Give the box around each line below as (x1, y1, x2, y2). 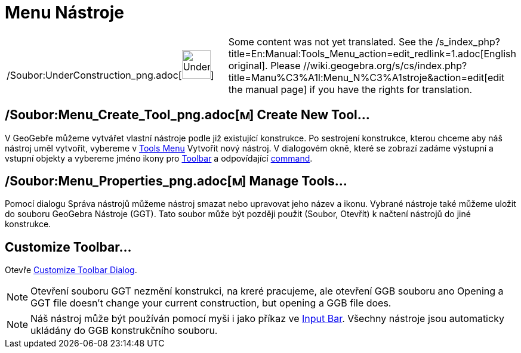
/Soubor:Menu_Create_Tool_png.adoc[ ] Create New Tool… (5, 107, 370, 123)
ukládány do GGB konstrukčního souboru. (30, 324, 218, 337)
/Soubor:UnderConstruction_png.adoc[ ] (7, 69, 214, 81)
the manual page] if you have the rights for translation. (228, 83, 473, 95)
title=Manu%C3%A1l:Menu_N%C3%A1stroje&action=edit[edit (228, 71, 505, 83)
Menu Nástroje (5, 2, 124, 23)
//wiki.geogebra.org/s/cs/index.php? (303, 59, 467, 72)
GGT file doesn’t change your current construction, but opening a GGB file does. (30, 297, 391, 309)
